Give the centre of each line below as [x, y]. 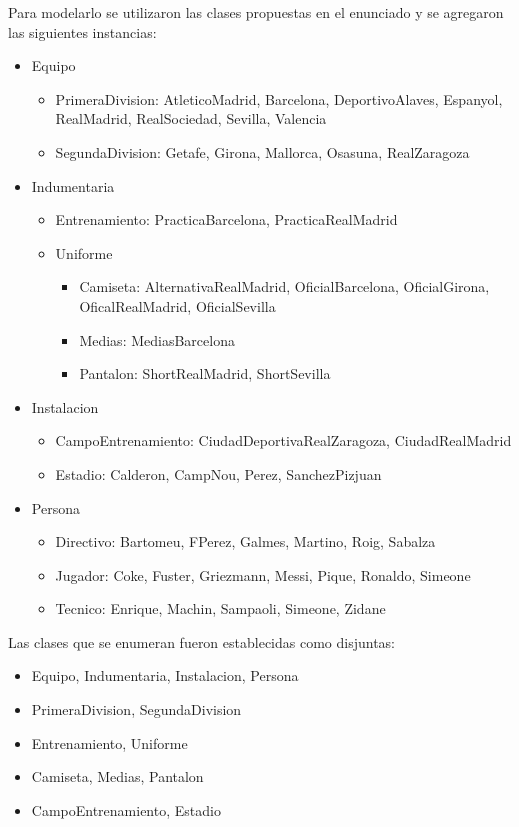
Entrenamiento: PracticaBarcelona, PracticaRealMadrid [226, 219]
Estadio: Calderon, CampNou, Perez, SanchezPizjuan [218, 473]
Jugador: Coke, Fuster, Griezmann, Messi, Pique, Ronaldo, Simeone [263, 574]
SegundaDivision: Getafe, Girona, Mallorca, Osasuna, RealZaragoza [262, 151]
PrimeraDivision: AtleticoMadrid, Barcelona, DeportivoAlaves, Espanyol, [279, 98]
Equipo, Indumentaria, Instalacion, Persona [165, 675]
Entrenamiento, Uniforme [109, 742]
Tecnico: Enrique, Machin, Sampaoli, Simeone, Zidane [220, 608]
